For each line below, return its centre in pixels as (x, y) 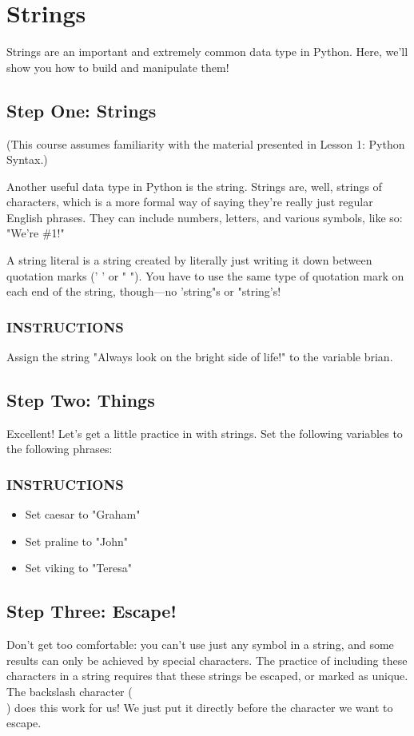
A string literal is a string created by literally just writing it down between (189, 260)
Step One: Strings (82, 110)
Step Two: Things (81, 400)
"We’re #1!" (36, 233)
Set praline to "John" (76, 541)
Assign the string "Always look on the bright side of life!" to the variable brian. (200, 357)
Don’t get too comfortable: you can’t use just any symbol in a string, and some (200, 644)
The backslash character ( (70, 692)
